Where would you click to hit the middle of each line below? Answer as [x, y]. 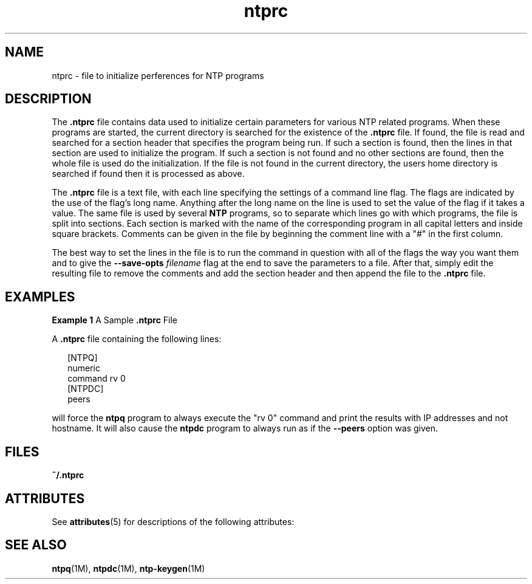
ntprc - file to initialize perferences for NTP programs [158, 75]
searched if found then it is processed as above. [148, 174]
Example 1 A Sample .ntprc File [115, 320]
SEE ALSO [36, 545]
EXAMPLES [40, 297]
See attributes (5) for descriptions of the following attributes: [173, 521]
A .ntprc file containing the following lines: [137, 339]
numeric [84, 368]
